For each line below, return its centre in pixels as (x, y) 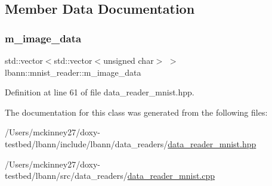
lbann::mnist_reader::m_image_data (73, 72)
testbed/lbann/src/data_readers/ (66, 176)
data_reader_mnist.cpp (171, 176)
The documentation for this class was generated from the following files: (136, 112)
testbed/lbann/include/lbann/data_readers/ (86, 143)
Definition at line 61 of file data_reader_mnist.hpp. (100, 92)
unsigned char (129, 60)
